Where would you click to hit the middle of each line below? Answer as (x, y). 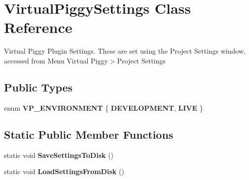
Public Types (38, 87)
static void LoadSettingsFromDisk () (64, 171)
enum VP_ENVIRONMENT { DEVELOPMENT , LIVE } (104, 107)
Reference (38, 27)
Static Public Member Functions (89, 134)
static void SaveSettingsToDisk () (59, 155)
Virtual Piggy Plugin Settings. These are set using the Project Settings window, (125, 51)
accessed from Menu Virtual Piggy (56, 60)
